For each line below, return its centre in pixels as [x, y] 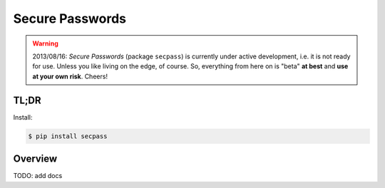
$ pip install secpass [68, 136]
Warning [45, 43]
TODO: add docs [38, 176]
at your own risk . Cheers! [70, 76]
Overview [35, 159]
